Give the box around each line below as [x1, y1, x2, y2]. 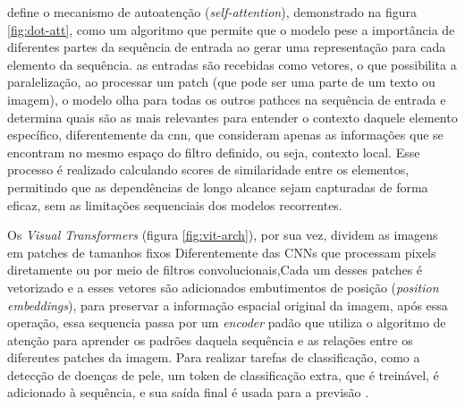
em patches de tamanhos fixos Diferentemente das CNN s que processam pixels [7, 242, 436, 261]
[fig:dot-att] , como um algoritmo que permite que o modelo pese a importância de [7, 20, 455, 38]
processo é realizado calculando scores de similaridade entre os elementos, [7, 160, 410, 179]
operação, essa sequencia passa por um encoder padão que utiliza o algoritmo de [7, 313, 446, 332]
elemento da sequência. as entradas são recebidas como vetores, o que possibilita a [7, 55, 457, 73]
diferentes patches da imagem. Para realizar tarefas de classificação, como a [7, 348, 420, 367]
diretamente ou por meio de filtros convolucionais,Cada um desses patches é [7, 260, 423, 279]
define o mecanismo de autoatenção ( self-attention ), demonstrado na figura [7, 3, 418, 21]
